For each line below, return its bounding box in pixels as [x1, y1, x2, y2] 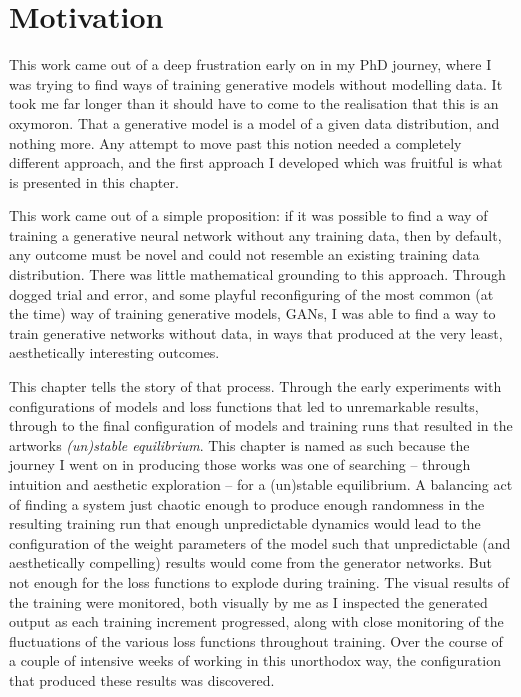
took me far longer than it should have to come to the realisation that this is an [9, 93, 499, 114]
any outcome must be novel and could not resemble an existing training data [9, 244, 480, 265]
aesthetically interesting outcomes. [9, 342, 220, 363]
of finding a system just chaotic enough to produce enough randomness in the [9, 493, 485, 514]
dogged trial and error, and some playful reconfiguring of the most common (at [9, 283, 494, 304]
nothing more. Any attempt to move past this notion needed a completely [9, 132, 462, 153]
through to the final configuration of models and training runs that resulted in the [9, 415, 513, 436]
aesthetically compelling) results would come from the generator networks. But [9, 552, 492, 573]
